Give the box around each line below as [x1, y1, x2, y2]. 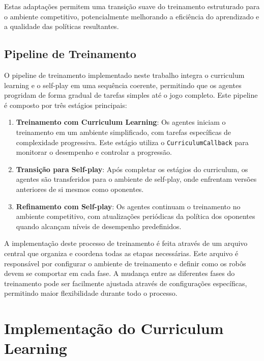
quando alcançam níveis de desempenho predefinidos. [16, 220, 182, 231]
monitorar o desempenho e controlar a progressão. [16, 147, 172, 157]
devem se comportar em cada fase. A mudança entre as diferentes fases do [4, 268, 235, 279]
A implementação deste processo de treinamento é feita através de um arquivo [4, 238, 248, 248]
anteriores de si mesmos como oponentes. [16, 183, 144, 194]
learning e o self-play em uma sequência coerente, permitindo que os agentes [4, 79, 242, 90]
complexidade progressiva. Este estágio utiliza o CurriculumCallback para [16, 136, 249, 147]
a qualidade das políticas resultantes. [4, 21, 119, 32]
